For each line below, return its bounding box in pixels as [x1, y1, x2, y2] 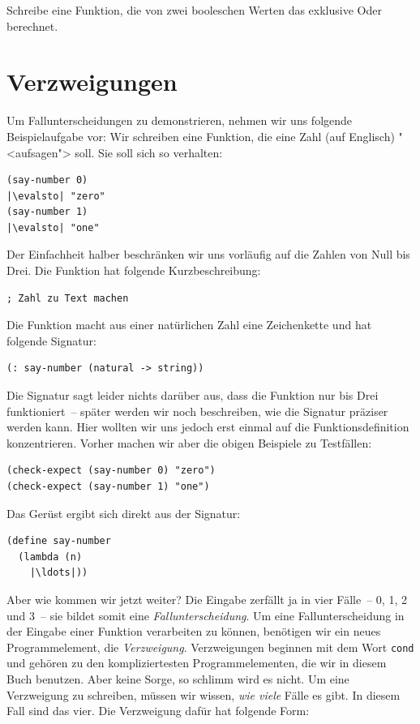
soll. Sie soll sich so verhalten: [75, 144, 223, 161]
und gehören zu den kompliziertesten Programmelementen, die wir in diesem [6, 654, 387, 671]
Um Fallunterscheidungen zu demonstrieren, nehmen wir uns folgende [6, 112, 353, 129]
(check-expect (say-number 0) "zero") [6, 465, 216, 477]
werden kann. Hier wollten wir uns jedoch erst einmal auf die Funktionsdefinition [6, 418, 409, 435]
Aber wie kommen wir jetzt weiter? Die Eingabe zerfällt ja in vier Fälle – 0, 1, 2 [6, 590, 407, 607]
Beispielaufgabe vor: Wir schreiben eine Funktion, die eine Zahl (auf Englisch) [6, 127, 395, 144]
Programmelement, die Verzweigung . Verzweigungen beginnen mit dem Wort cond [6, 638, 414, 655]
